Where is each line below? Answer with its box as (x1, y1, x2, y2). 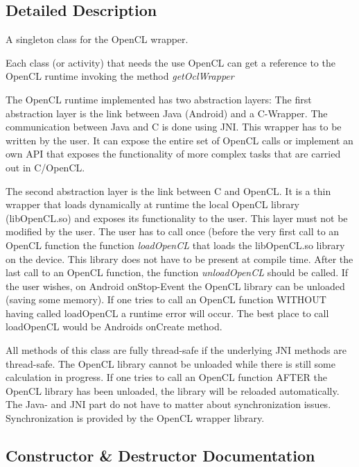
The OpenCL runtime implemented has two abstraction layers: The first (6, 92, 312, 106)
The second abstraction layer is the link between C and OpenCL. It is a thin (6, 183, 331, 198)
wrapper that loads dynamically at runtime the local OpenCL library (6, 197, 300, 212)
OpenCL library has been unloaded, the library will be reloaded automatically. (6, 383, 340, 398)
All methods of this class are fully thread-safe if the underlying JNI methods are (6, 343, 347, 357)
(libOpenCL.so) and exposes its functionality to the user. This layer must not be (6, 210, 348, 225)
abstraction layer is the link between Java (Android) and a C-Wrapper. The (6, 105, 328, 120)
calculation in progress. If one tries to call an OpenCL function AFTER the (6, 370, 327, 384)
